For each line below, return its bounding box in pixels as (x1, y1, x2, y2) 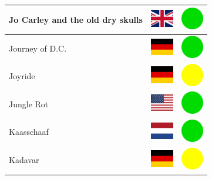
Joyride (9, 70, 35, 82)
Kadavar (9, 154, 39, 166)
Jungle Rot (9, 97, 49, 110)
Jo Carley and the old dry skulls (9, 13, 143, 25)
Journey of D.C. (9, 42, 67, 54)
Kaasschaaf (9, 125, 49, 138)
